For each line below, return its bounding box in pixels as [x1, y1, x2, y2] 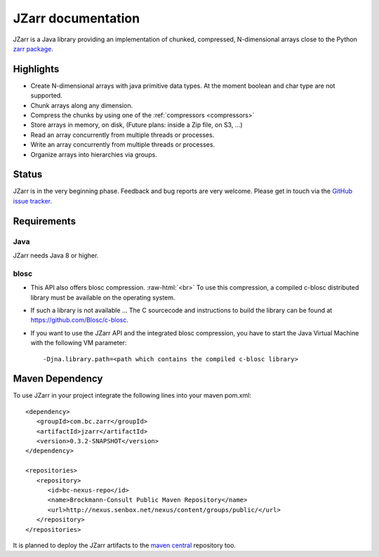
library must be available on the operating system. [30, 293, 175, 302]
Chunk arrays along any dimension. [30, 101, 133, 109]
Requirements [13, 215, 77, 227]
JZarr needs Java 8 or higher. [13, 251, 99, 260]
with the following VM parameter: [30, 339, 127, 347]
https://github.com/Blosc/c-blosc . [30, 316, 129, 324]
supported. [30, 91, 62, 100]
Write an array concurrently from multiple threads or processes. [30, 140, 215, 149]
